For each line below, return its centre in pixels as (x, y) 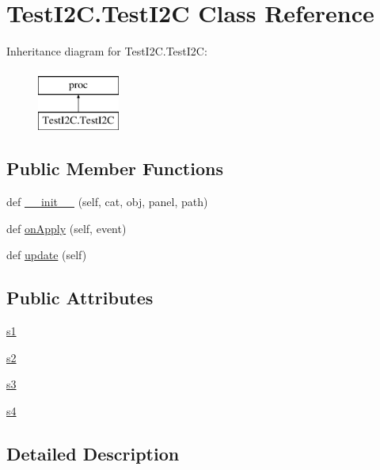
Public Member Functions (115, 168)
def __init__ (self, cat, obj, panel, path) (107, 202)
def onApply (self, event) (66, 228)
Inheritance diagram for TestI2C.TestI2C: (107, 51)
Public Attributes (80, 298)
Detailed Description (93, 453)
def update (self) (47, 255)
